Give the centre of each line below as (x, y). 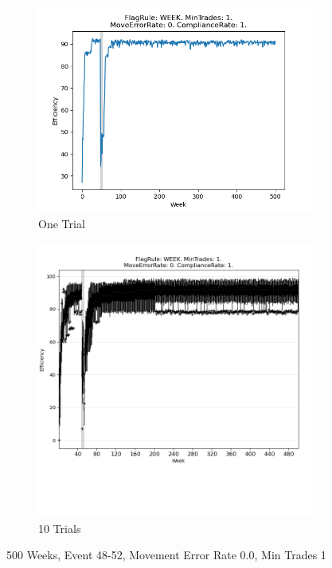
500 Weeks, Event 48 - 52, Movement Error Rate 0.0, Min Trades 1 (166, 555)
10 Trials (60, 528)
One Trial (62, 223)
